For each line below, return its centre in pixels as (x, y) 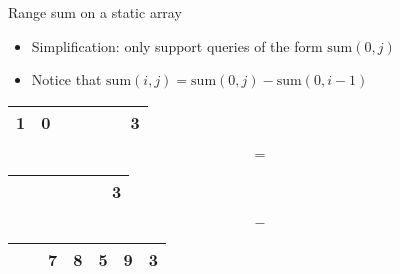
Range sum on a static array (95, 12)
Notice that (66, 79)
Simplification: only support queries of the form (177, 45)
